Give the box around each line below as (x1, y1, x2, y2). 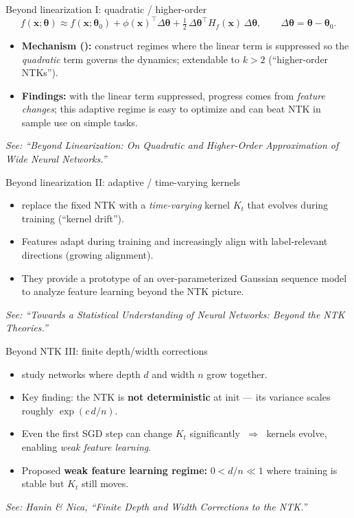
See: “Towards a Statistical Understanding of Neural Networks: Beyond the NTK (5, 307, 345, 321)
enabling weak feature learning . (21, 439, 152, 454)
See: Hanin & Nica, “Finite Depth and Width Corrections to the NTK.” (5, 499, 307, 513)
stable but (21, 476, 64, 491)
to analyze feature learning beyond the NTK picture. (21, 284, 244, 298)
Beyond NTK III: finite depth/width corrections (5, 344, 208, 358)
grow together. (206, 366, 268, 381)
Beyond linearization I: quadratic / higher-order (5, 2, 207, 16)
